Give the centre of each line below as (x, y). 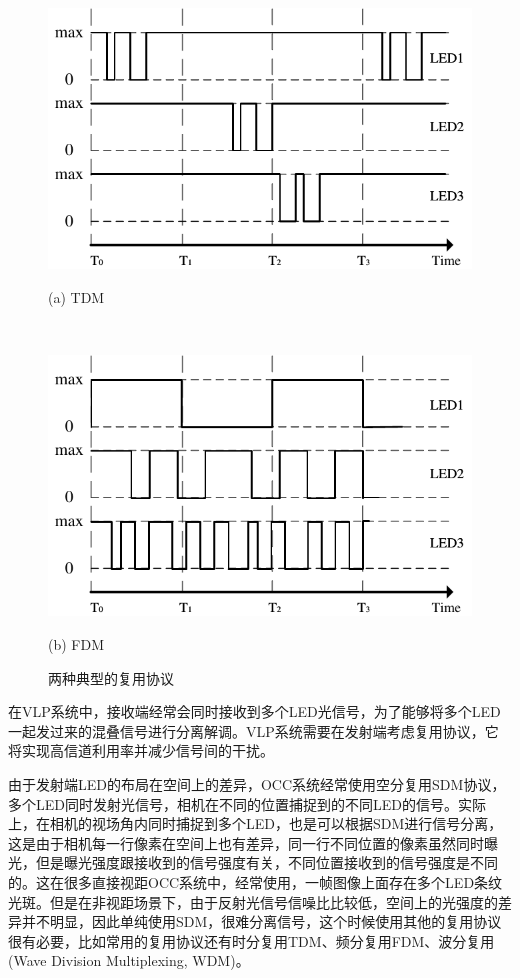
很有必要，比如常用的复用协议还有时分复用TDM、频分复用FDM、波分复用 (251, 940)
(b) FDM (76, 644)
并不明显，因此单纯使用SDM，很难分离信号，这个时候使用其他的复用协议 (261, 921)
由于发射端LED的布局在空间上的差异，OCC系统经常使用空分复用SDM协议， (257, 784)
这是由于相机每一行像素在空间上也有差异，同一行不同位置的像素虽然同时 (246, 842)
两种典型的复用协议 (111, 677)
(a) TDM (76, 296)
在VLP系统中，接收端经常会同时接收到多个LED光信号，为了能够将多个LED (254, 711)
